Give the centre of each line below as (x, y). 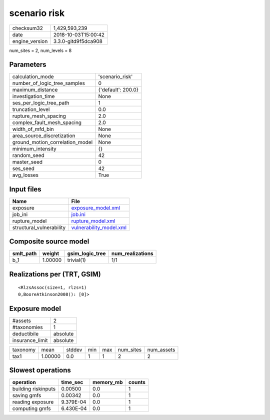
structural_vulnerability (39, 227)
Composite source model (49, 242)
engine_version (30, 41)
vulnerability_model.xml (99, 227)
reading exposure (33, 402)
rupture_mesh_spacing (39, 116)
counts (137, 382)
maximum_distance (35, 90)
